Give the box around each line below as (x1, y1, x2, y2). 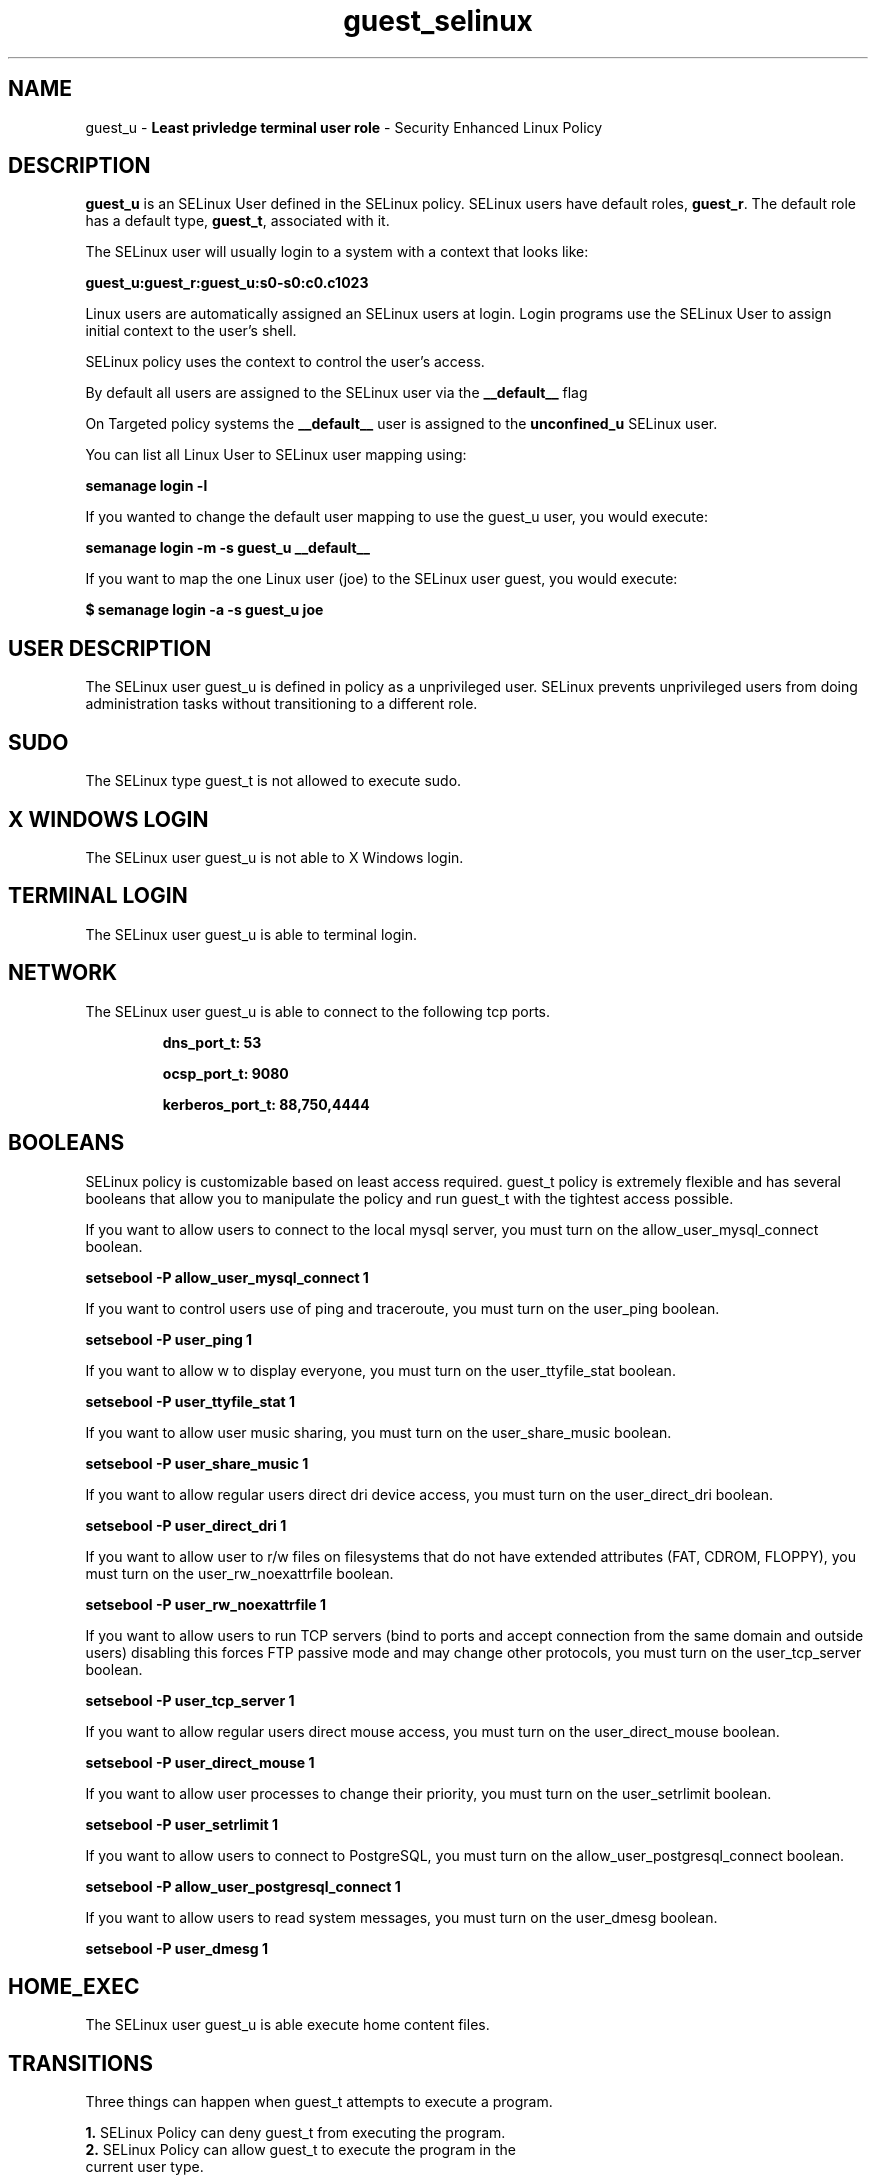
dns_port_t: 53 (162, 1033, 262, 1051)
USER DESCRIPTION (8, 635, 212, 661)
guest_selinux (343, 4, 533, 38)
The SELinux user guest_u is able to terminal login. (85, 925, 417, 943)
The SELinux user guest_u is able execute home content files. (85, 2016, 490, 2034)
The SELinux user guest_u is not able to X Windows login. (85, 848, 464, 866)
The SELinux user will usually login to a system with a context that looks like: (85, 243, 589, 261)
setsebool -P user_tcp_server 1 (85, 1691, 295, 1709)
